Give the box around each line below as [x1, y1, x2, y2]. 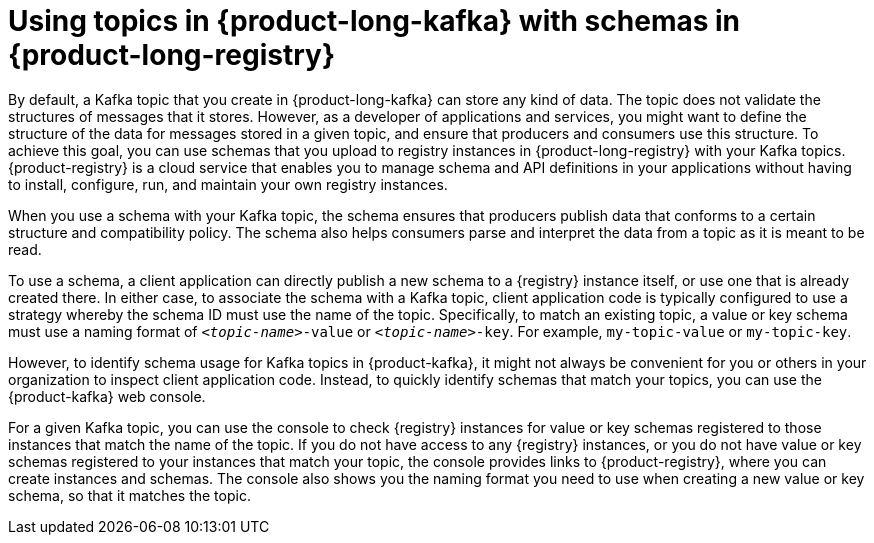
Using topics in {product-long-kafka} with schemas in [8, 4, 741, 38]
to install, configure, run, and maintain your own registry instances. [8, 175, 448, 193]
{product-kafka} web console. [8, 387, 206, 405]
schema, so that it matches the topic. [8, 486, 251, 504]
